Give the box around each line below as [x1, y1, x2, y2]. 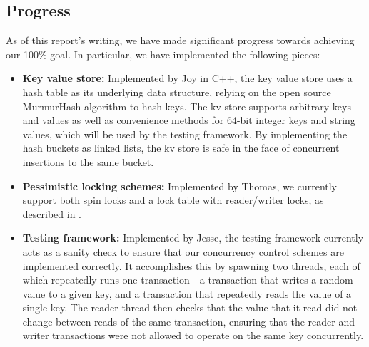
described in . [22, 206, 81, 221]
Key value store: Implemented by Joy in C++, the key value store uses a [22, 71, 353, 86]
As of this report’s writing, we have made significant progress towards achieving [6, 33, 355, 48]
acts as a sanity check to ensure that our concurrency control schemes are [22, 244, 344, 259]
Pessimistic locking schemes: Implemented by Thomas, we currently [22, 178, 338, 193]
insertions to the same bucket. [22, 154, 154, 169]
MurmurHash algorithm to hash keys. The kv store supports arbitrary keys [22, 98, 351, 113]
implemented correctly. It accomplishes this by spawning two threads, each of [22, 258, 360, 273]
